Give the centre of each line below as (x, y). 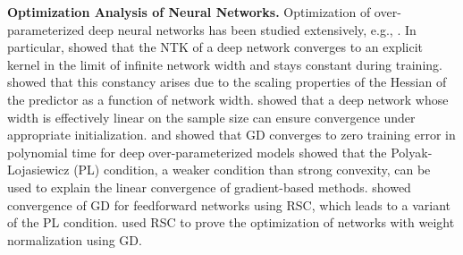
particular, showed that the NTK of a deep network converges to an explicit (215, 47)
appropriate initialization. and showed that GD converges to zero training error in (231, 135)
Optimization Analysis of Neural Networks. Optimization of (189, 12)
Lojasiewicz (38, 170)
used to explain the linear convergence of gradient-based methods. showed (209, 187)
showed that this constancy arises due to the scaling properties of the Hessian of (227, 82)
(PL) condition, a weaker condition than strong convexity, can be (252, 170)
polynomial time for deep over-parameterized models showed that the (197, 152)
